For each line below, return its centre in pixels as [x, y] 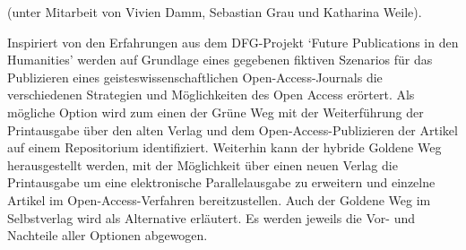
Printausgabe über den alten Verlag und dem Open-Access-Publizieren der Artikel [233, 129]
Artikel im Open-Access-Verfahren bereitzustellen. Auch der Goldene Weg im [219, 199]
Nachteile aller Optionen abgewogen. [108, 235]
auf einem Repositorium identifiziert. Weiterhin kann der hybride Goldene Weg [224, 147]
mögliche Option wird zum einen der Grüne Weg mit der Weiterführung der [216, 112]
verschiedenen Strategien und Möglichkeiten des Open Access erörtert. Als [211, 95]
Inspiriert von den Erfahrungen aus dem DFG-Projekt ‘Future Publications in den [233, 42]
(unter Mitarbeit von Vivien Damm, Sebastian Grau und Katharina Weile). [215, 12]
